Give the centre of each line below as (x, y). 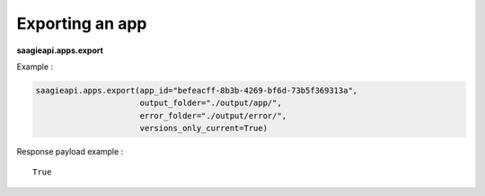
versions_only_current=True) (204, 129)
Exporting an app (82, 23)
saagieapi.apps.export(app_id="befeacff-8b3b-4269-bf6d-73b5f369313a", (197, 90)
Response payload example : (70, 152)
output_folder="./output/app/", (211, 103)
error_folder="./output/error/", (213, 116)
